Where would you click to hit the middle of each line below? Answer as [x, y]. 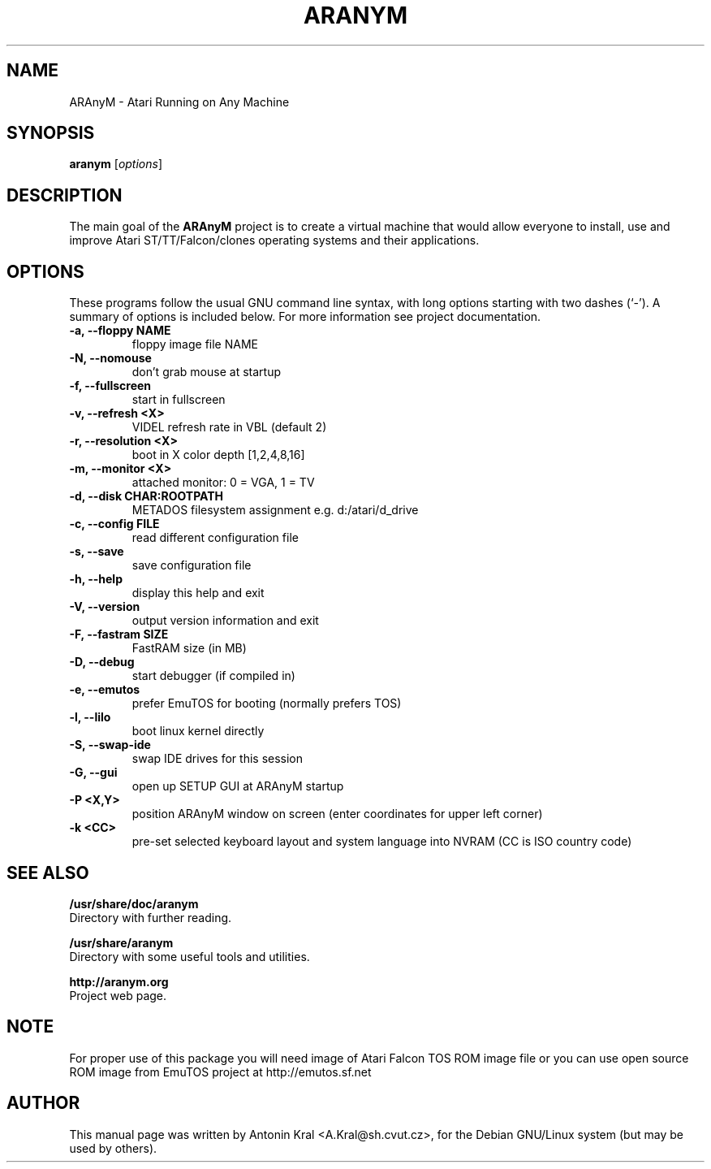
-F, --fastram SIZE [119, 634]
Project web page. [118, 995]
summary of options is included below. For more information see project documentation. [305, 317]
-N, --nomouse [110, 358]
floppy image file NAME [195, 344]
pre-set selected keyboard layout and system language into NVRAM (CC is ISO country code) [382, 842]
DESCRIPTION [65, 195]
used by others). [113, 1148]
